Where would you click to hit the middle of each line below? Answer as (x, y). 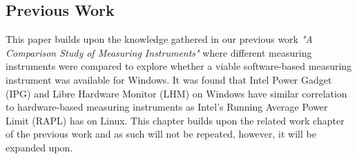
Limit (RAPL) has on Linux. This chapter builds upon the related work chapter (175, 120)
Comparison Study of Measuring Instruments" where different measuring (159, 52)
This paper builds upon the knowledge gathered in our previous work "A (159, 39)
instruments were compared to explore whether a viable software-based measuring (179, 66)
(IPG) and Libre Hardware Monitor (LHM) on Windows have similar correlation (176, 93)
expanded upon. (39, 147)
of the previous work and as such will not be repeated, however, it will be (161, 134)
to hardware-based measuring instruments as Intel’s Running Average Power (167, 107)
